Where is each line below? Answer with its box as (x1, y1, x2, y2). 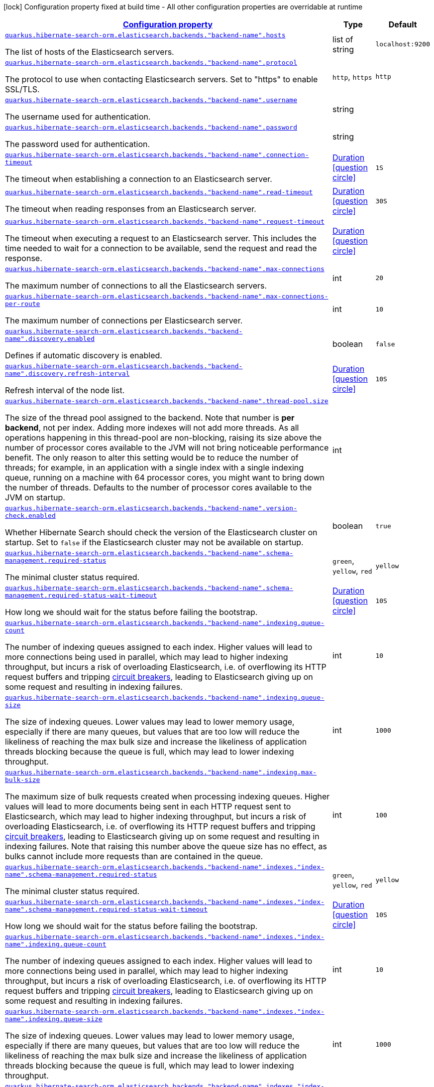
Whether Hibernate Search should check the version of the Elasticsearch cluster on (5, 527, 318, 537)
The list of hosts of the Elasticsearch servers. (5, 47, 174, 57)
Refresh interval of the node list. (5, 385, 125, 395)
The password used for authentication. (5, 139, 150, 149)
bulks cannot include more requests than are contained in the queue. (5, 851, 263, 861)
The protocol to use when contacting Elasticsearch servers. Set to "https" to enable (5, 74, 318, 84)
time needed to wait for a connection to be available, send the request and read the (5, 243, 317, 253)
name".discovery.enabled (5, 335, 95, 342)
